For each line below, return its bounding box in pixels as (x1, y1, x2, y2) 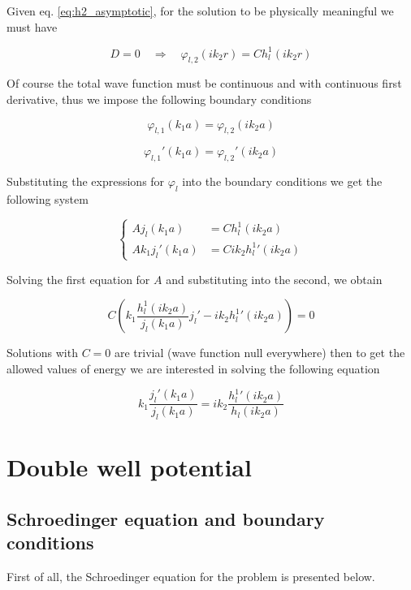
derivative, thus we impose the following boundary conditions (6, 91, 312, 108)
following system (6, 191, 89, 208)
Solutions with (6, 344, 78, 361)
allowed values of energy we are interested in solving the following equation (6, 360, 380, 377)
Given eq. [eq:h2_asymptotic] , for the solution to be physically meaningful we (6, 2, 394, 19)
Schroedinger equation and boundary (6, 506, 325, 531)
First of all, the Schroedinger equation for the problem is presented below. (6, 567, 375, 584)
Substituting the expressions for (6, 173, 165, 190)
